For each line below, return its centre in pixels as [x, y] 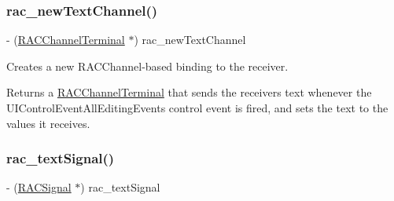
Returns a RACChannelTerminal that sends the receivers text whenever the [189, 92]
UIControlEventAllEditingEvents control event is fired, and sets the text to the [197, 108]
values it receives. [48, 123]
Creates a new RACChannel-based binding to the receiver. [147, 66]
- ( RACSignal [39, 187]
